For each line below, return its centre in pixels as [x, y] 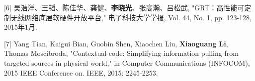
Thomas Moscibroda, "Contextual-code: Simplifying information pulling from [121, 53]
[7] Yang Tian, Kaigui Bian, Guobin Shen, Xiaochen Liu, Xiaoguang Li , [116, 43]
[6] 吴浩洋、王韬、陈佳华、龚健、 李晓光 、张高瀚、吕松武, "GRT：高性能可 [124, 7]
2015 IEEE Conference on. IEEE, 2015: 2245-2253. [81, 72]
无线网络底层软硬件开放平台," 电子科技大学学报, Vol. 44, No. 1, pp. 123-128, [131, 17]
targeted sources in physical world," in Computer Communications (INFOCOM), [127, 62]
